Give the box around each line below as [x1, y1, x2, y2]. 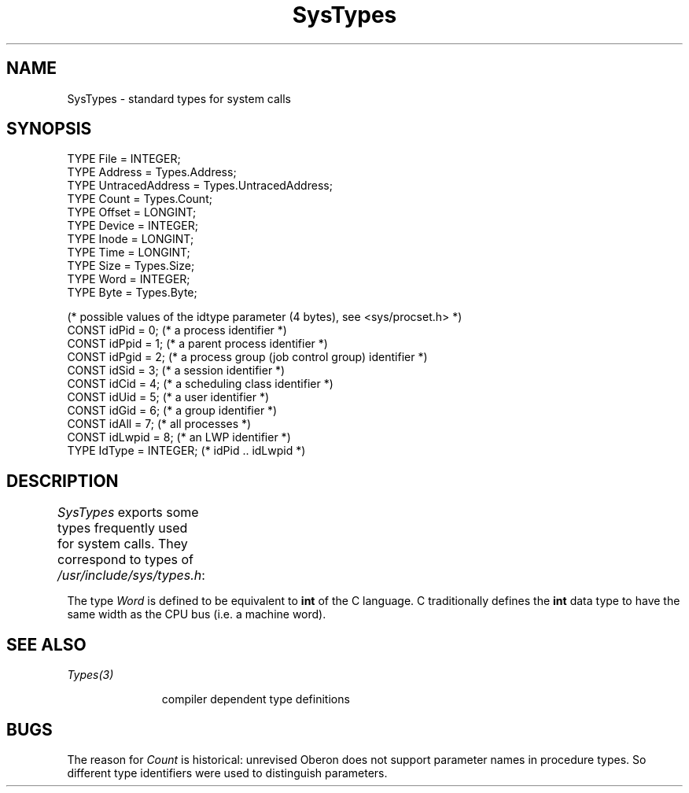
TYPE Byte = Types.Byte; [67, 286, 197, 300]
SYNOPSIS [6, 119, 92, 139]
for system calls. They [57, 536, 188, 552]
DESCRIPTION [6, 470, 119, 491]
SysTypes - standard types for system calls [67, 91, 291, 105]
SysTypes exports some [57, 504, 199, 521]
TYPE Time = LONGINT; [67, 245, 190, 260]
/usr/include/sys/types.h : [57, 567, 205, 584]
